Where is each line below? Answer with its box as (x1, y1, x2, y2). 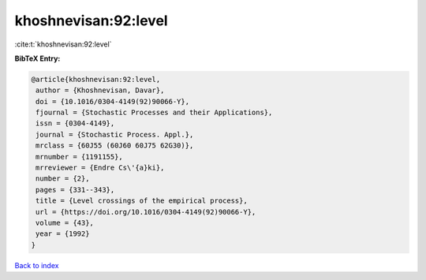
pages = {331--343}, (35, 185, 115, 194)
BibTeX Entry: (14, 54, 61, 63)
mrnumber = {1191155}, (35, 152, 124, 161)
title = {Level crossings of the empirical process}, (35, 196, 248, 205)
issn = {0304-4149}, (35, 119, 115, 128)
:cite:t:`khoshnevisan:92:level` (14, 39, 112, 49)
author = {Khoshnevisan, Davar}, (35, 86, 165, 95)
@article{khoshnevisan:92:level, (31, 75, 161, 84)
